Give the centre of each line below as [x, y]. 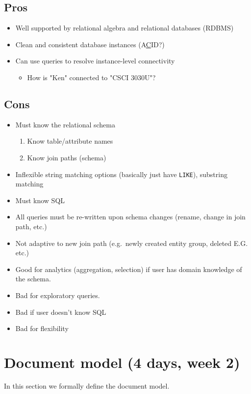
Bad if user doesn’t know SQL [61, 312]
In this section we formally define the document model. [87, 385]
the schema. [33, 279]
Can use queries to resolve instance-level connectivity [95, 61]
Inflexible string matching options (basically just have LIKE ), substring [121, 174]
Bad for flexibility [42, 328]
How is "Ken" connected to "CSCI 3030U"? [91, 77]
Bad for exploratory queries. [58, 295]
